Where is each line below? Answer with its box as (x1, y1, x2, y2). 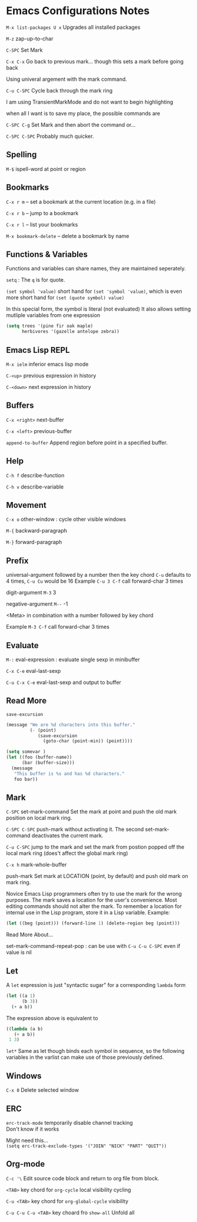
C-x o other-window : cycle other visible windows (6, 516, 126, 523)
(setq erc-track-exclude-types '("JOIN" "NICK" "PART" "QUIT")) (6, 1143, 167, 1149)
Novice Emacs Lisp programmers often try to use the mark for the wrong (6, 890, 182, 897)
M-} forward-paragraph (6, 539, 62, 546)
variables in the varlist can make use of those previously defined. (6, 1053, 164, 1061)
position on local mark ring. (6, 814, 72, 821)
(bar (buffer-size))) (21, 760, 75, 766)
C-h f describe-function (6, 471, 65, 478)
